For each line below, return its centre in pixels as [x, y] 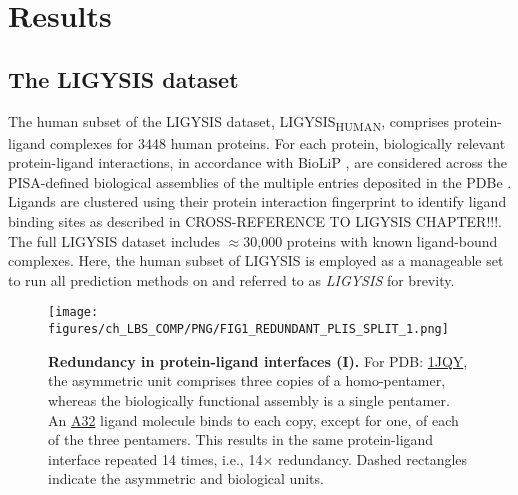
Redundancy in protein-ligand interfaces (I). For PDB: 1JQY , [258, 360]
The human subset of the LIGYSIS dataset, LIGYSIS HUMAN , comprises [229, 122]
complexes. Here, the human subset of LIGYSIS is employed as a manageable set [256, 260]
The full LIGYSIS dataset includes [114, 240]
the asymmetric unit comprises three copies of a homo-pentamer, [247, 380]
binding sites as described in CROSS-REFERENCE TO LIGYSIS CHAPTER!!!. [255, 221]
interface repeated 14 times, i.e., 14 [155, 458]
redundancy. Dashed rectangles [372, 458]
